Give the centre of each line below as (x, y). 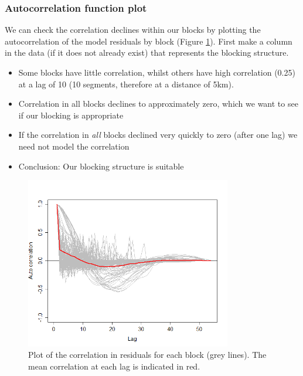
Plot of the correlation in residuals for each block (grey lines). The (147, 355)
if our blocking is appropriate (71, 115)
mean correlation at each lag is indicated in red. (114, 366)
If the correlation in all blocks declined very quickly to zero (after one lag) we (158, 135)
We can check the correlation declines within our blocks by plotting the (133, 30)
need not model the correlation (74, 146)
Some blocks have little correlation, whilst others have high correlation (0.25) (157, 72)
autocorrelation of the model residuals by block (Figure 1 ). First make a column (149, 41)
